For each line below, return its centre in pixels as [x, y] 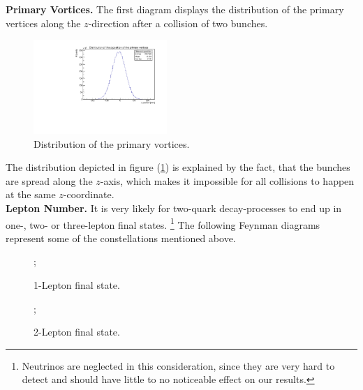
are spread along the [49, 180]
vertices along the [43, 23]
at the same [31, 194]
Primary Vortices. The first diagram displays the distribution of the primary [175, 9]
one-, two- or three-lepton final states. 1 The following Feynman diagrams [163, 223]
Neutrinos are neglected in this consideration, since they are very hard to [178, 365]
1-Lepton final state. [77, 285]
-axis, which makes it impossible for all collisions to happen [227, 180]
